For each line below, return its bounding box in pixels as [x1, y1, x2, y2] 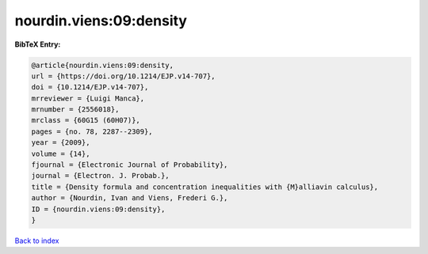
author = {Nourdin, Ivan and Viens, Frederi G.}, [31, 194, 228, 203]
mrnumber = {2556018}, [31, 105, 120, 114]
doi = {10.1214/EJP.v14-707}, [31, 83, 149, 92]
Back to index [14, 236, 59, 245]
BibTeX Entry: [14, 40, 61, 49]
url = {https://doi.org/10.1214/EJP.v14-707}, [31, 71, 216, 81]
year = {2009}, [31, 138, 90, 147]
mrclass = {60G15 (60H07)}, [31, 116, 140, 125]
